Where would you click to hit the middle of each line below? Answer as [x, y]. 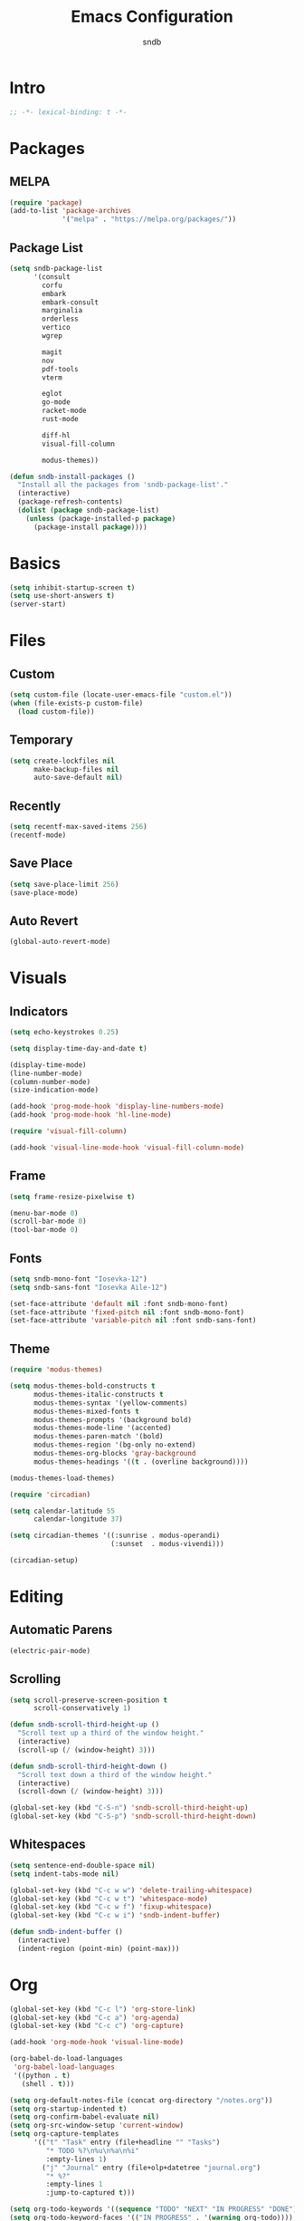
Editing [37, 1597]
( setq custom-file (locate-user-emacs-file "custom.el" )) [121, 695]
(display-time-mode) [48, 1065]
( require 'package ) [46, 202]
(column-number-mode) [50, 1082]
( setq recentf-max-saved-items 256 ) [78, 827]
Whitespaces [47, 1845]
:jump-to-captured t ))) [90, 2193]
